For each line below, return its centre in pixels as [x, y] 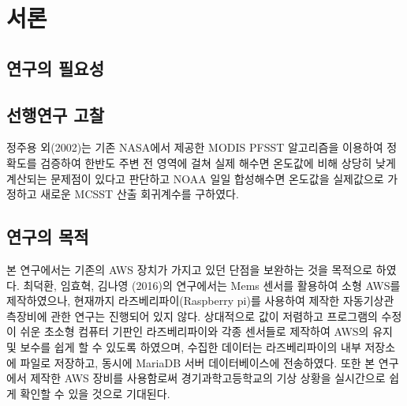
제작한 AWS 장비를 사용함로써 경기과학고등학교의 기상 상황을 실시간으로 [208, 378]
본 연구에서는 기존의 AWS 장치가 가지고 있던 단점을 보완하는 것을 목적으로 [190, 269]
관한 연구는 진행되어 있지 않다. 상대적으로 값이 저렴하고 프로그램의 [214, 316]
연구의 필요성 [55, 68]
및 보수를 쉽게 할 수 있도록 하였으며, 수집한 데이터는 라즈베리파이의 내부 [184, 346]
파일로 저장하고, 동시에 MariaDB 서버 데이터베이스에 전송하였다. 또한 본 [198, 362]
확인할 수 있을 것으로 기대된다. [95, 393]
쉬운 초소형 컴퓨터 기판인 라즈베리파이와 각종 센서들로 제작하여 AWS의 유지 [206, 331]
